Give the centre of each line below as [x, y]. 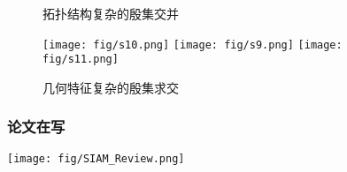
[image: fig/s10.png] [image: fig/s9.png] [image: [193, 45]
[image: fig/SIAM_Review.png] [96, 158]
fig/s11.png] [81, 60]
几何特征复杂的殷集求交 [111, 87]
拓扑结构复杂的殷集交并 [111, 13]
